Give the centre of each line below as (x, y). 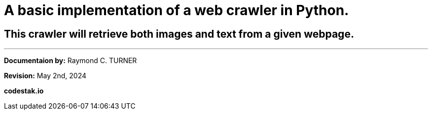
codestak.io (24, 91)
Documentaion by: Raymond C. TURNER (71, 61)
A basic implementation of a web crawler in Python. (177, 10)
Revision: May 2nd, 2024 (45, 76)
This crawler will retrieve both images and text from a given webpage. (179, 34)
